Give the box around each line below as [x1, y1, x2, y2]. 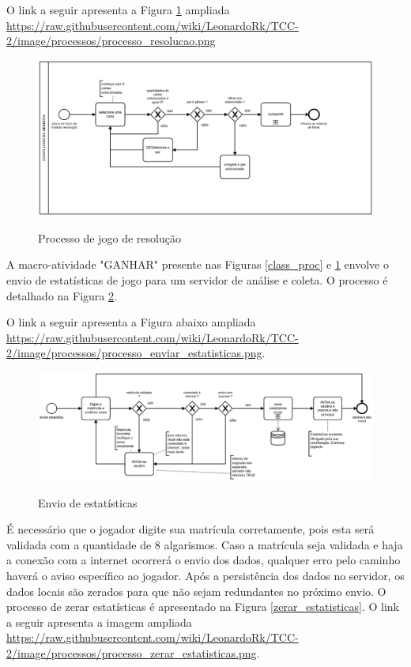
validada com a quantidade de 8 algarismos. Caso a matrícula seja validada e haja [6, 536, 403, 552]
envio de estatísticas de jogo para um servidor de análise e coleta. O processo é [6, 272, 388, 288]
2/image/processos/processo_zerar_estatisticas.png [6, 645, 257, 661]
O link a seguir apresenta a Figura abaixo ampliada [6, 314, 256, 330]
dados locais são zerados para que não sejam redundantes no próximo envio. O [6, 582, 386, 599]
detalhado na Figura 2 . [6, 287, 117, 303]
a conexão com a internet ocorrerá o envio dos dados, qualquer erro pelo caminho [6, 552, 401, 568]
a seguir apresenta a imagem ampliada [6, 613, 192, 630]
